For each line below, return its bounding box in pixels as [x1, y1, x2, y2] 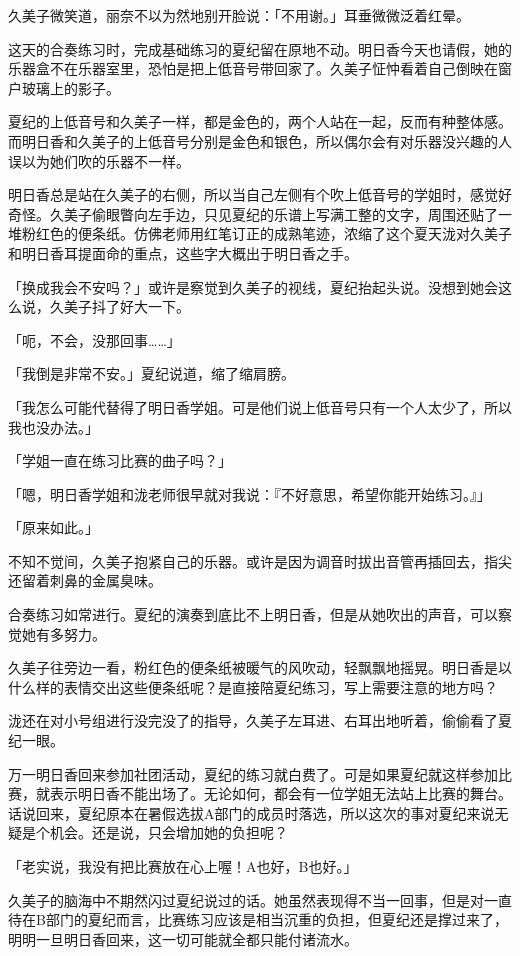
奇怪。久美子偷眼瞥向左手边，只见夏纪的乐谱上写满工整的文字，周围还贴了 [8, 203, 498, 224]
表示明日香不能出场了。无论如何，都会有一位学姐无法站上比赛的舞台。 [49, 783, 512, 804]
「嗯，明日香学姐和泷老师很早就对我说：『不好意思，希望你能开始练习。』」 [8, 483, 491, 504]
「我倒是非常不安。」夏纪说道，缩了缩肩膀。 [8, 363, 295, 384]
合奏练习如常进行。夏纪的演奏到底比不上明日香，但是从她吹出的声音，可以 [8, 604, 498, 625]
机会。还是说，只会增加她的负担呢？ [49, 822, 288, 843]
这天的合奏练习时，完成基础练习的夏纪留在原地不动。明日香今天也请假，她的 [8, 38, 512, 59]
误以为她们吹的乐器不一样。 [8, 150, 190, 171]
